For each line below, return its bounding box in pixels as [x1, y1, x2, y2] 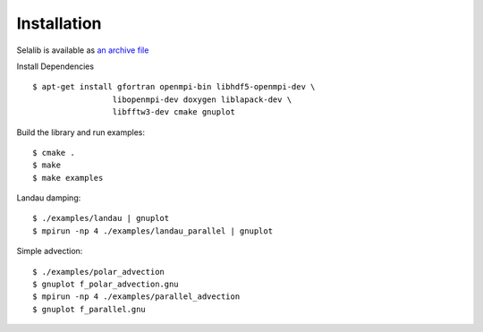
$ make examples [32, 173, 104, 183]
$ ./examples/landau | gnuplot [32, 213, 170, 224]
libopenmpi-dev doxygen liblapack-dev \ [112, 94, 292, 105]
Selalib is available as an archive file [16, 45, 149, 55]
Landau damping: [16, 192, 81, 203]
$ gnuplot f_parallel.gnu [32, 304, 147, 314]
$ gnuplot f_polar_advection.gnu [32, 279, 179, 290]
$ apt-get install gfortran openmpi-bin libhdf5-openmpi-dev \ [32, 81, 316, 92]
